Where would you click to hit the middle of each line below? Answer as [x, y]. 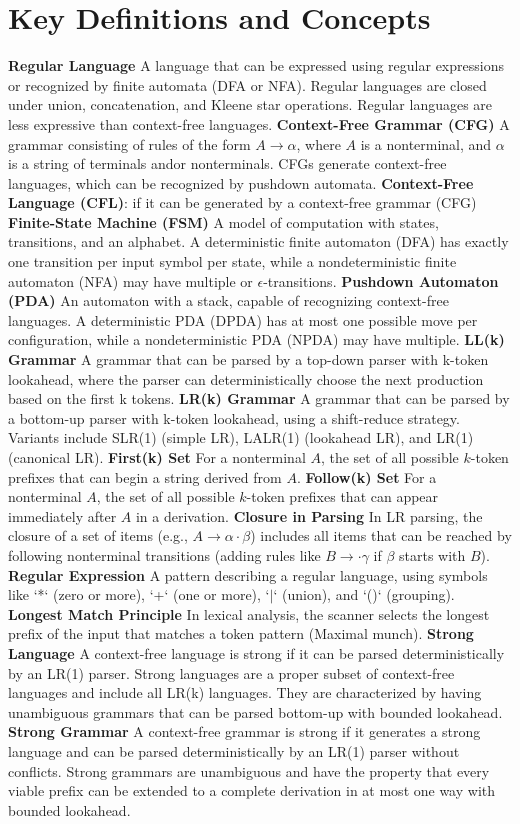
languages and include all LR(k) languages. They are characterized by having [245, 692]
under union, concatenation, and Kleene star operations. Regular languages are [250, 104]
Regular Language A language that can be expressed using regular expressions [256, 65]
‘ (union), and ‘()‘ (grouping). [364, 594]
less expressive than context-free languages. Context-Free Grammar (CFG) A [259, 123]
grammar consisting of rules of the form [129, 143]
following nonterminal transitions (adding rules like [164, 554]
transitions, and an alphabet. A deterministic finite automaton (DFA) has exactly [258, 241]
